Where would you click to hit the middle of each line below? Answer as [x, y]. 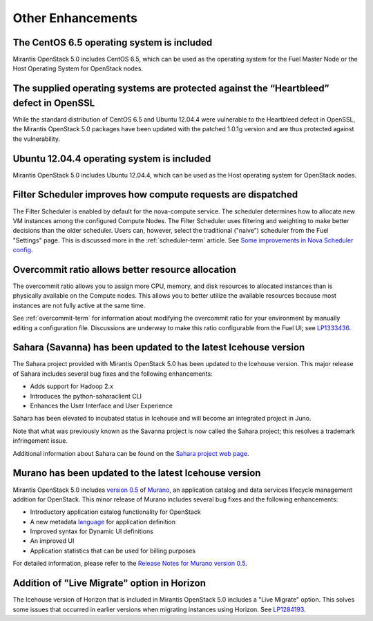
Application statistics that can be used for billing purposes [113, 551]
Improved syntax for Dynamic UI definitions [92, 531]
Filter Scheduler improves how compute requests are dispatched [155, 194]
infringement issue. [40, 441]
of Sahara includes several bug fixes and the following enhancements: [113, 374]
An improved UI [52, 541]
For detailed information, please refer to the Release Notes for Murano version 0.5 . [130, 564]
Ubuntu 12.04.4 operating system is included [112, 159]
